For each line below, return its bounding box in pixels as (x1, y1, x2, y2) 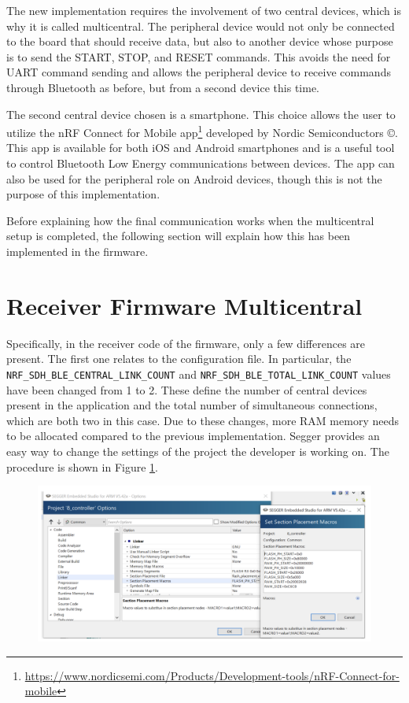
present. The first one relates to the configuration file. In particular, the (6, 350, 352, 367)
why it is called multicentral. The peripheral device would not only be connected (6, 17, 395, 34)
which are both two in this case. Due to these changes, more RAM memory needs (6, 412, 399, 428)
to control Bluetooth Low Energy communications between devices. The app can (6, 155, 395, 171)
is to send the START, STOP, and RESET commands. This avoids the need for (6, 48, 391, 65)
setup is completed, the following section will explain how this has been (6, 228, 351, 244)
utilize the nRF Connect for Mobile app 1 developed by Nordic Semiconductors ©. (6, 122, 398, 140)
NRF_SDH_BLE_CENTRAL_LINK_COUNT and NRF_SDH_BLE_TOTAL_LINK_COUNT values (6, 365, 391, 382)
